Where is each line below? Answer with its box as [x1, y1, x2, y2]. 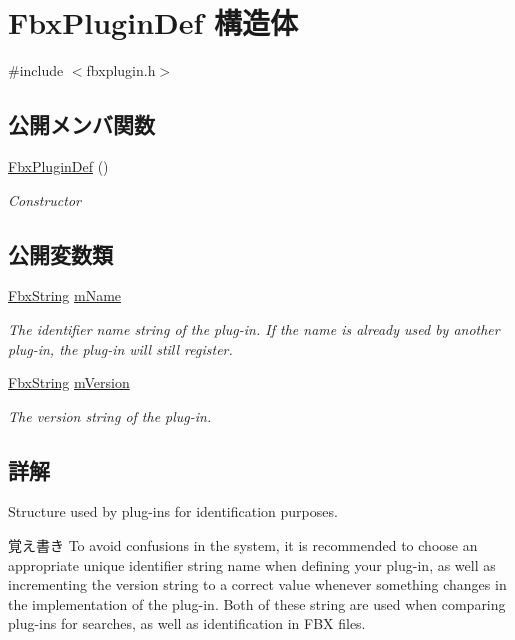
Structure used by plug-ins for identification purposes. [8, 501, 338, 522]
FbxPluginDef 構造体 [8, 2, 299, 43]
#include [8, 60, 64, 81]
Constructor [8, 189, 81, 210]
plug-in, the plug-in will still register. [8, 338, 233, 359]
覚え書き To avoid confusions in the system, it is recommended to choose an [8, 535, 478, 556]
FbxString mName [8, 285, 122, 306]
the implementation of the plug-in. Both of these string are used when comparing [8, 593, 506, 614]
